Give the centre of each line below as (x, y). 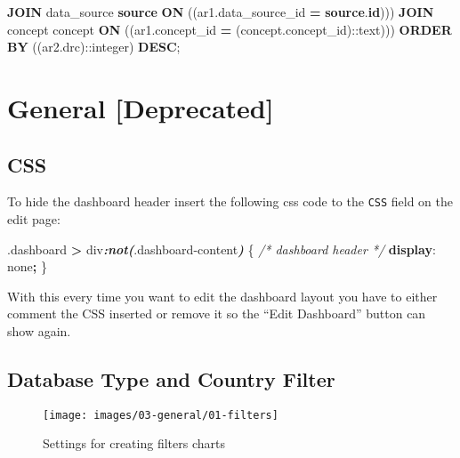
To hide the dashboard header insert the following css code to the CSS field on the (230, 201)
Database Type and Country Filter (171, 378)
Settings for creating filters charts (134, 443)
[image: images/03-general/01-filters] (161, 415)
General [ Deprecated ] (141, 107)
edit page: (34, 219)
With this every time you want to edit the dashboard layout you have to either (222, 296)
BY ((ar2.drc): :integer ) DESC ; (94, 47)
